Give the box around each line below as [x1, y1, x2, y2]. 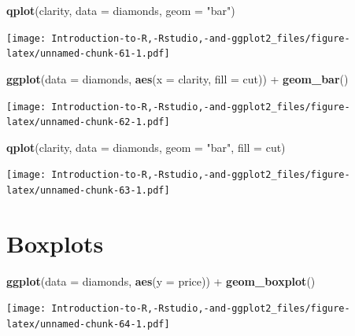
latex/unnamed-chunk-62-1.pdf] [6, 116, 170, 128]
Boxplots [6, 227, 104, 259]
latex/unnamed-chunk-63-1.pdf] [6, 185, 170, 197]
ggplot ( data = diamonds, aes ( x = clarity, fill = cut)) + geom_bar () [6, 70, 349, 87]
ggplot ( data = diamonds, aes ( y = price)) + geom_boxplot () [6, 272, 316, 289]
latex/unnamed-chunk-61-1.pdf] [6, 48, 170, 60]
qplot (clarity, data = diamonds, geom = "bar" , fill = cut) [6, 138, 286, 155]
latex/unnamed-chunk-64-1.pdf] [6, 319, 170, 330]
